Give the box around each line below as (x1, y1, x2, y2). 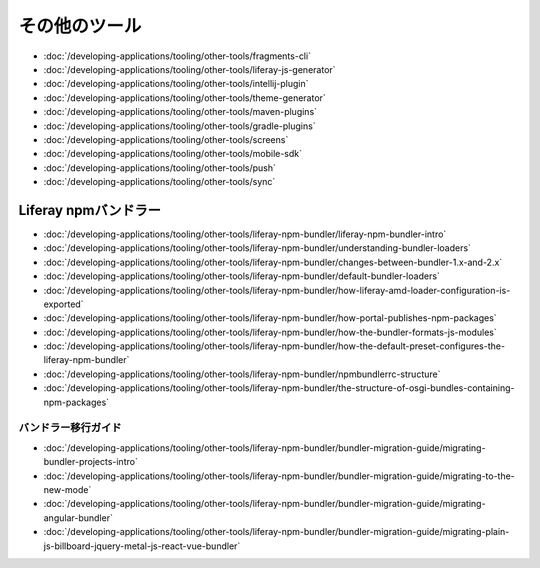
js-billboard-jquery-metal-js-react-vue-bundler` (43, 540, 241, 552)
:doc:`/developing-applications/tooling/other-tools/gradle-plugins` (43, 120, 316, 132)
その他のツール (18, 15, 142, 37)
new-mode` (43, 483, 92, 495)
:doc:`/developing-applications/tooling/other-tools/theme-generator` (43, 91, 327, 104)
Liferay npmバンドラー (18, 201, 162, 219)
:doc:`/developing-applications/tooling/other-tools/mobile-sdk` (43, 148, 303, 160)
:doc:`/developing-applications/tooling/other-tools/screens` (43, 133, 289, 145)
